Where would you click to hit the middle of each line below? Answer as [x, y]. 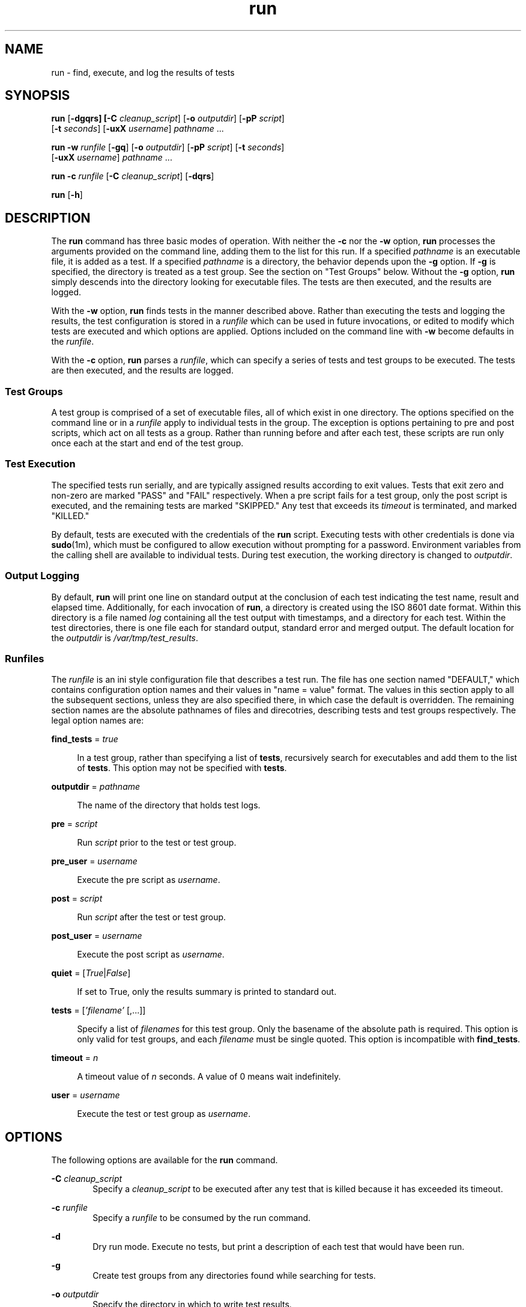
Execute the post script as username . [151, 955]
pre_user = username [94, 861]
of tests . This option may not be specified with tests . [182, 768]
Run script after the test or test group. [152, 917]
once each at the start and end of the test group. [147, 443]
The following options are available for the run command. [165, 1160]
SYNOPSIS [38, 96]
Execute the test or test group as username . [164, 1114]
